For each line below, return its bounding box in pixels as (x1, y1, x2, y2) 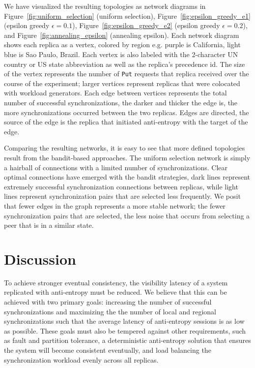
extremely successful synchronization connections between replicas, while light (4, 181, 238, 191)
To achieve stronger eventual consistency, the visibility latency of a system (4, 277, 228, 287)
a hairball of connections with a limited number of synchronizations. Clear (4, 162, 228, 172)
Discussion (4, 248, 76, 269)
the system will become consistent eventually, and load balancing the (4, 345, 211, 355)
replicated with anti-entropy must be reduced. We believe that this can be (4, 287, 227, 297)
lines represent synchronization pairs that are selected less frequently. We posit (4, 191, 241, 201)
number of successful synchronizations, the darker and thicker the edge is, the (4, 97, 238, 107)
